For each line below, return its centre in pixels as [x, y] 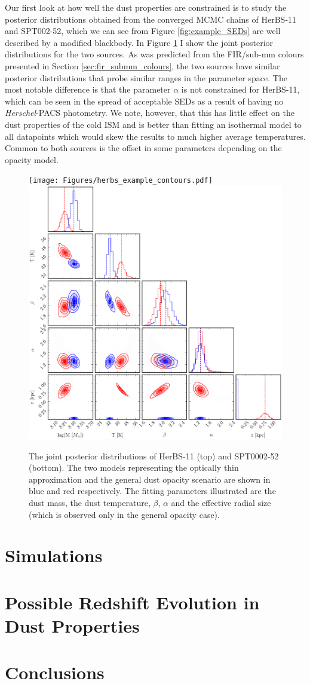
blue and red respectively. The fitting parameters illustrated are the [152, 491]
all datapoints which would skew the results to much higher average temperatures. [155, 136]
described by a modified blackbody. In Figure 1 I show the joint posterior [139, 42]
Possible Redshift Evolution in [132, 602]
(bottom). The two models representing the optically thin [134, 467]
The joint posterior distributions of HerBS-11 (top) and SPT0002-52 [154, 456]
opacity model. [32, 159]
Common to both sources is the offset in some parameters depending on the [143, 148]
